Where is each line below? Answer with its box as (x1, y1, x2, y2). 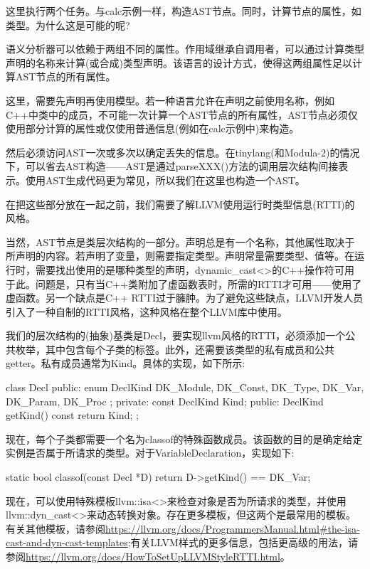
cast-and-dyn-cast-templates (6, 535, 128, 550)
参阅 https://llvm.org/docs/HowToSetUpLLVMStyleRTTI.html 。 (6, 549, 290, 563)
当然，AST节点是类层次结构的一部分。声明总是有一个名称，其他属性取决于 (6, 234, 355, 249)
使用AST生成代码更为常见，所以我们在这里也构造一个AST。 (25, 172, 305, 187)
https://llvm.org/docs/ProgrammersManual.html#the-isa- (105, 521, 360, 536)
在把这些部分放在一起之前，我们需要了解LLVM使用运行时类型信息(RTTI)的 (6, 196, 355, 211)
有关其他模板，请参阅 (6, 521, 105, 536)
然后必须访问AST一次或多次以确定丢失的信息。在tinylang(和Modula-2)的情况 (6, 144, 360, 159)
